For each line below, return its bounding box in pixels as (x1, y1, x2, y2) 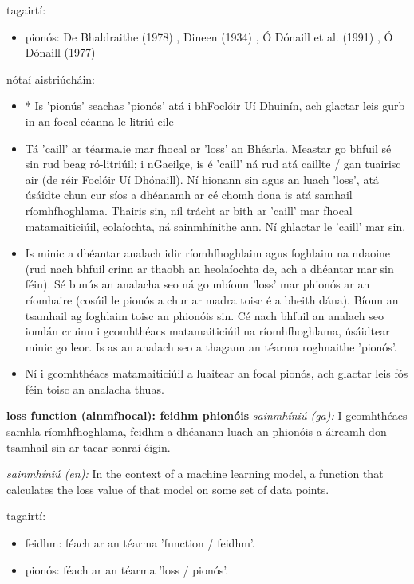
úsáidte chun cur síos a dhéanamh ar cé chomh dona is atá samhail (25, 186, 353, 203)
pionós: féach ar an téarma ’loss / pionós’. (25, 561, 229, 578)
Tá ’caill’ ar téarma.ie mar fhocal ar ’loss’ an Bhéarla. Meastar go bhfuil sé (25, 139, 392, 156)
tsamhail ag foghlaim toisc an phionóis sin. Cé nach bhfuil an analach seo (25, 307, 384, 323)
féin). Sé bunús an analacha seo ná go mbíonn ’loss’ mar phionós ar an (25, 276, 370, 292)
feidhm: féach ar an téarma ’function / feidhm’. (25, 535, 255, 551)
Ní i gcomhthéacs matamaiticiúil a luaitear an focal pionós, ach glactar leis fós (25, 365, 408, 382)
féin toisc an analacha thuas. (25, 380, 164, 397)
